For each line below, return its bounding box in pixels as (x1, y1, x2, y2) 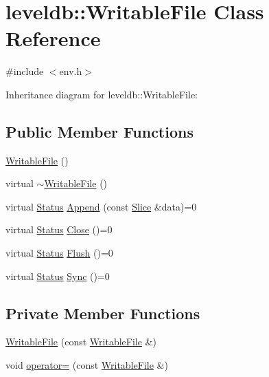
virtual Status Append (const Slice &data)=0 (5, 199, 197, 213)
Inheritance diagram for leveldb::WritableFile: (5, 87, 198, 101)
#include (5, 64, 44, 78)
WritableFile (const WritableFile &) (5, 334, 156, 349)
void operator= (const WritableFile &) (5, 358, 168, 372)
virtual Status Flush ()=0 (5, 246, 113, 260)
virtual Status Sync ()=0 (5, 268, 110, 283)
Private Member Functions (5, 302, 200, 323)
